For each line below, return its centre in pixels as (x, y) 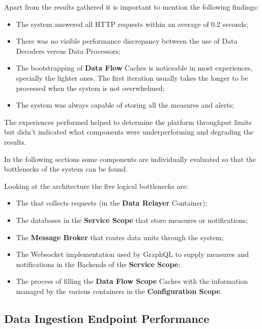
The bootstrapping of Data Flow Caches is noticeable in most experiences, (134, 68)
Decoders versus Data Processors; (68, 51)
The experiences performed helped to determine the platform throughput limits (128, 122)
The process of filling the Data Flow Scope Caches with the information (132, 281)
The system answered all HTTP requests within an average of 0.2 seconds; (132, 24)
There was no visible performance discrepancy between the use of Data (127, 41)
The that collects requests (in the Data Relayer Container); (112, 203)
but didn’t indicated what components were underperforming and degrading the (129, 132)
